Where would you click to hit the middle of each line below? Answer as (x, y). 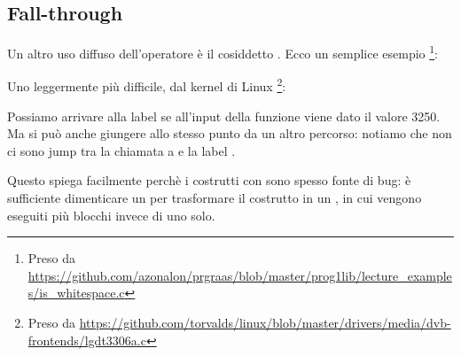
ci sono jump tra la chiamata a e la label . (121, 150)
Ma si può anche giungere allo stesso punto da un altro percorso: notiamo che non (230, 133)
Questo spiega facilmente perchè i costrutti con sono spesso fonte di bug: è (209, 180)
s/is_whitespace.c (76, 293)
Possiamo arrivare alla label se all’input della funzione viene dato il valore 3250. (224, 116)
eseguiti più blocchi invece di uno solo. (111, 215)
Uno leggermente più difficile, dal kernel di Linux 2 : (147, 85)
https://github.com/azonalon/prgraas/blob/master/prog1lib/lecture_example (240, 275)
